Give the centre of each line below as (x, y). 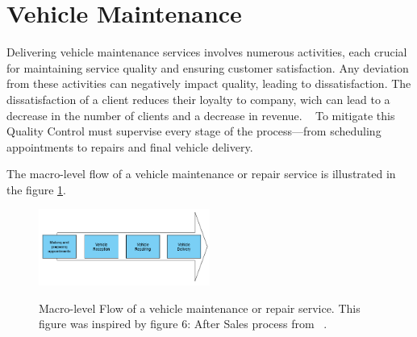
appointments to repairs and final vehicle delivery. (130, 146)
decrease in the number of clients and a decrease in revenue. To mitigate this (201, 115)
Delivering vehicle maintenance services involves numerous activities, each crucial (207, 52)
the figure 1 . (36, 189)
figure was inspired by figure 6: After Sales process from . (183, 324)
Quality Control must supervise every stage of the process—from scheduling (194, 131)
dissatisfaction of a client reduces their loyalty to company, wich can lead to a (198, 99)
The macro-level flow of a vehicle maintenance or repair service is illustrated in (201, 174)
